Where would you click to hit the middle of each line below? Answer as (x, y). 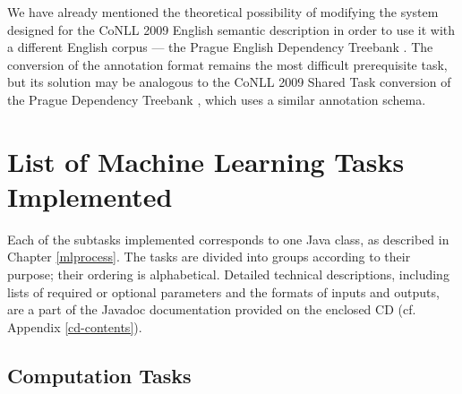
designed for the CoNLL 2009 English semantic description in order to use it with (231, 29)
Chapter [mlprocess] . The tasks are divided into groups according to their (209, 257)
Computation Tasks (99, 375)
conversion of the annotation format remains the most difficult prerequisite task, (227, 64)
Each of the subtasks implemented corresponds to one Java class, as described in (228, 239)
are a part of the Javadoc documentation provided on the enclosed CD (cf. (212, 309)
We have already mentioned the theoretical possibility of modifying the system (223, 12)
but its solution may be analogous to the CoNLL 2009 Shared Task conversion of (229, 82)
